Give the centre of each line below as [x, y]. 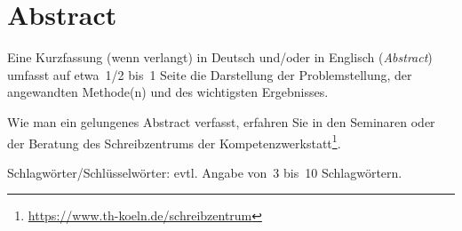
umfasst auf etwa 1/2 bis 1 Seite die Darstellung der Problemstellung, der [210, 74]
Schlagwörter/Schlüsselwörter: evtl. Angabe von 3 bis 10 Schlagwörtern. [205, 172]
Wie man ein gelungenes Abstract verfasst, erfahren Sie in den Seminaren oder [221, 121]
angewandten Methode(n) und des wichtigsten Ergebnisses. [168, 92]
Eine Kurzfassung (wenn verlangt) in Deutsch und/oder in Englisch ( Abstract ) [220, 57]
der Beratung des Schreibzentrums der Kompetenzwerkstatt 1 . [174, 141]
